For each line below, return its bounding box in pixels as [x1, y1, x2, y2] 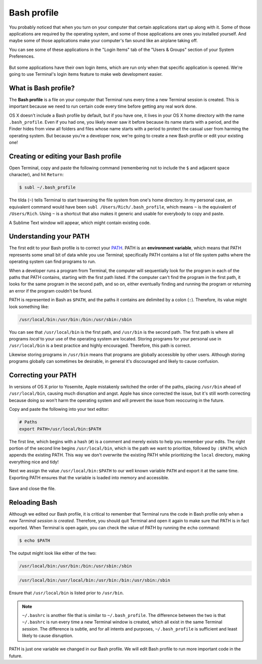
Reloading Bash [9, 498, 58, 506]
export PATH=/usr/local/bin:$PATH [19, 426, 101, 432]
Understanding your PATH [9, 232, 90, 241]
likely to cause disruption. [22, 633, 74, 639]
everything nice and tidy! [9, 459, 59, 465]
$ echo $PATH [19, 537, 50, 543]
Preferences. [9, 53, 35, 59]
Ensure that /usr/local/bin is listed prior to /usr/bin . [9, 590, 124, 596]
